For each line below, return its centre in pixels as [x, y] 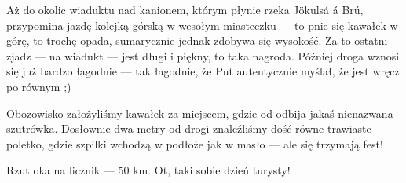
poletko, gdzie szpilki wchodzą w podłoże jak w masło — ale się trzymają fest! [195, 143]
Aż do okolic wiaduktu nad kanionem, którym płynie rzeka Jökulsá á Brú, [185, 9]
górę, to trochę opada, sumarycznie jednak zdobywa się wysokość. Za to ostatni [197, 40]
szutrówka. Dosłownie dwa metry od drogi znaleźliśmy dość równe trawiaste [189, 128]
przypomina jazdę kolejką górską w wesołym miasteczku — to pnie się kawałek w [202, 25]
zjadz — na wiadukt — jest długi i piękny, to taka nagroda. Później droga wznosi [203, 55]
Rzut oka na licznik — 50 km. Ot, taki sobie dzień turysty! [148, 170]
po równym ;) [39, 86]
